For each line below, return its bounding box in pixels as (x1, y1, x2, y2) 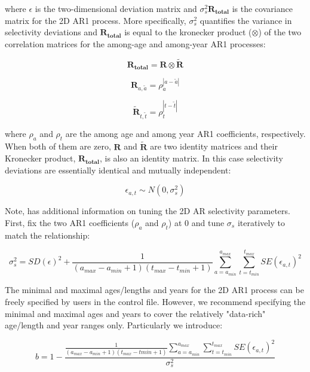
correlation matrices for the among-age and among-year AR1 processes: (5, 37, 266, 50)
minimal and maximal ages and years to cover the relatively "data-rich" (5, 307, 266, 319)
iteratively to (237, 216, 285, 228)
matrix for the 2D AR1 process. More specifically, (5, 14, 186, 26)
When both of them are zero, (5, 140, 111, 153)
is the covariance (232, 2, 293, 14)
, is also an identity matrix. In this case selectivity (99, 152, 283, 164)
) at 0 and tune (168, 216, 225, 228)
